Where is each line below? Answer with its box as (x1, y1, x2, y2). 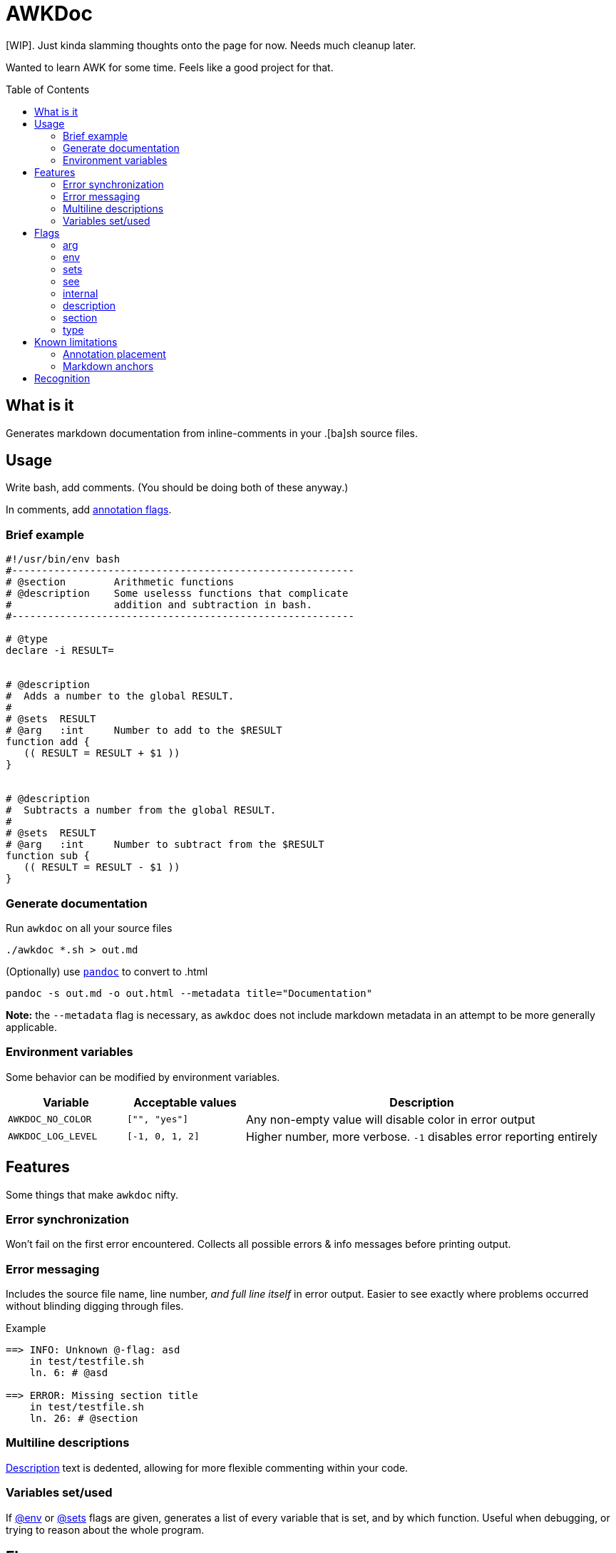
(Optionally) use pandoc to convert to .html (6, 965, 208, 978)
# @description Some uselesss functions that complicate (6, 588, 349, 600)
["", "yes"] (127, 1114, 189, 1125)
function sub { (6, 850, 91, 862)
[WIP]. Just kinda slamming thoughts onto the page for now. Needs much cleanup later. (6, 39, 416, 51)
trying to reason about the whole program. (6, 1523, 205, 1536)
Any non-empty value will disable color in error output (246, 1112, 535, 1127)
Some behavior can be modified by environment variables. (6, 1070, 280, 1083)
